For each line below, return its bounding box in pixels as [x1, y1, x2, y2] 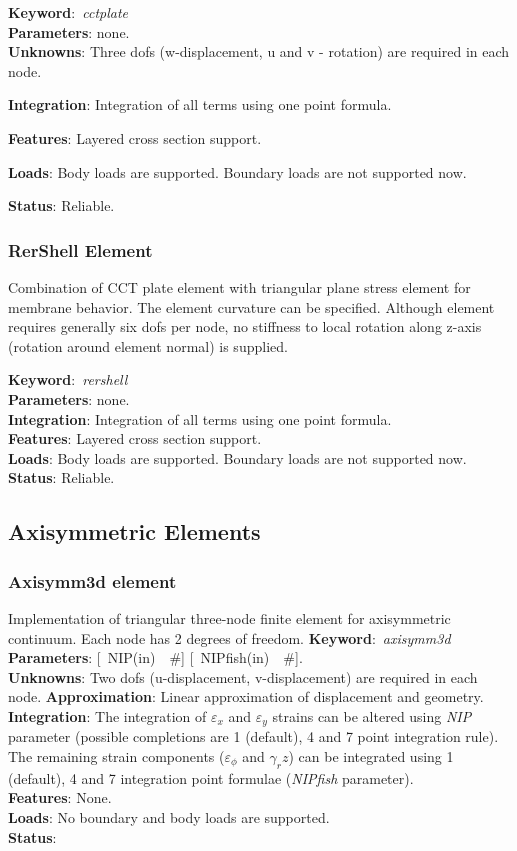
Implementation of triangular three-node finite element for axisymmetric [8, 607, 451, 628]
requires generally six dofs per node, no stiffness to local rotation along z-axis [8, 316, 482, 337]
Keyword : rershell [8, 369, 128, 390]
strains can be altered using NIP [272, 705, 472, 726]
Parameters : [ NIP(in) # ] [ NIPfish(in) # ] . [8, 647, 303, 668]
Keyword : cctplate [8, 2, 129, 22]
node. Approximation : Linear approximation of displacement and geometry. [8, 686, 484, 707]
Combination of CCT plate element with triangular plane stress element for [8, 276, 471, 297]
